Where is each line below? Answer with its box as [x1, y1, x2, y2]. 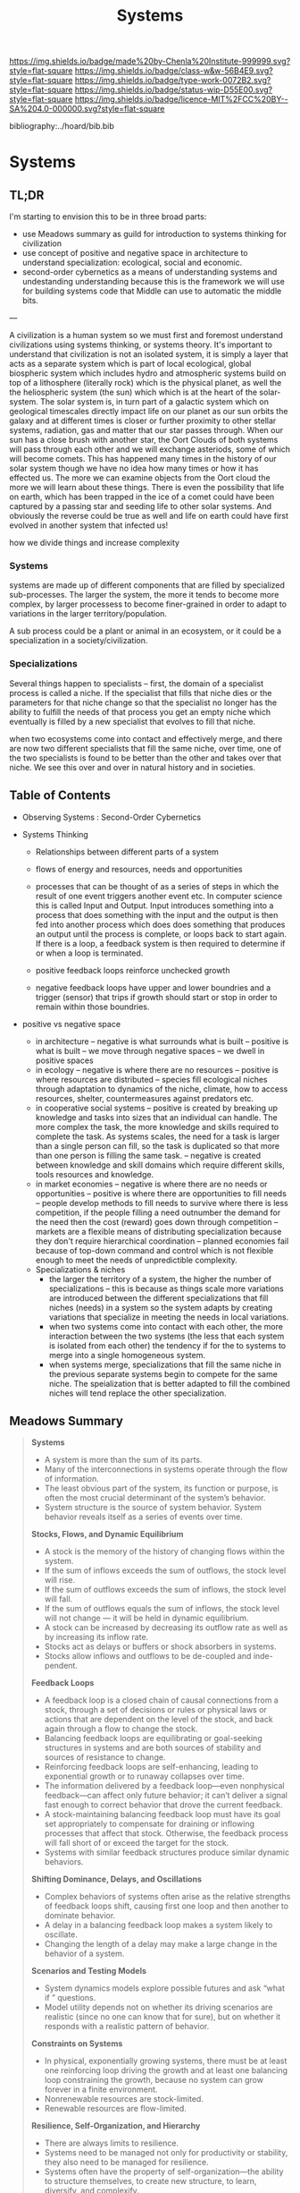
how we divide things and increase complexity [9, 538, 180, 548]
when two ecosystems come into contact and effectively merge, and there [9, 733, 283, 744]
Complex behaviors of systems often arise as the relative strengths [44, 1891, 291, 1902]
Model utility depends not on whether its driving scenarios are [44, 2002, 273, 2013]
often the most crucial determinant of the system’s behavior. [44, 1492, 266, 1503]
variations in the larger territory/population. [9, 608, 168, 619]
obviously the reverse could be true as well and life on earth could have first [9, 511, 288, 522]
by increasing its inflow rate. [44, 1632, 149, 1643]
